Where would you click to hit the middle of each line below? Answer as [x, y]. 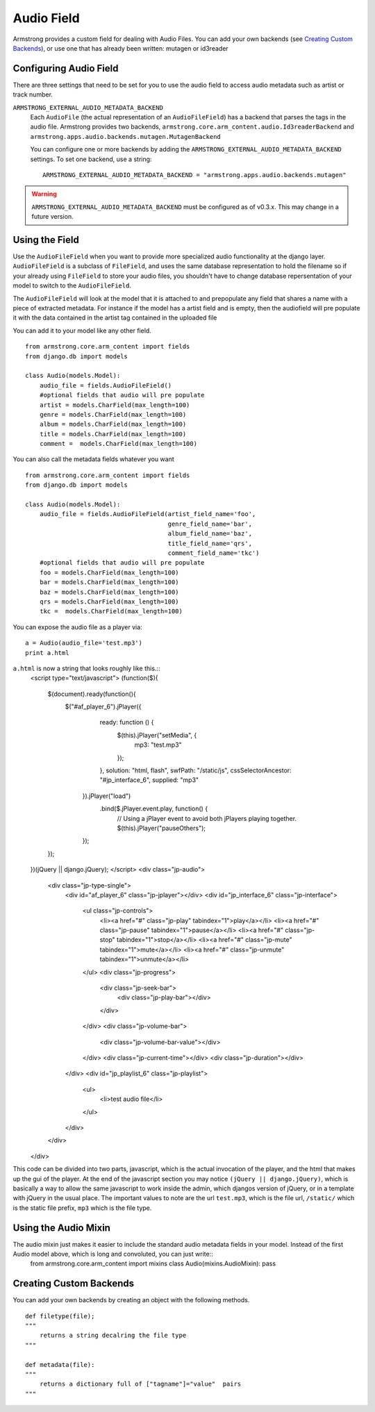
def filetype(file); [60, 1316]
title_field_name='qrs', [210, 543]
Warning [44, 194]
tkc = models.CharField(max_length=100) [111, 612]
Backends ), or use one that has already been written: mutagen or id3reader [120, 48]
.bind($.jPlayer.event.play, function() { [154, 808]
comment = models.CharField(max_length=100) [118, 444]
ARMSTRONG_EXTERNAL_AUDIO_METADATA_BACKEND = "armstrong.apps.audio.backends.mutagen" [194, 175]
